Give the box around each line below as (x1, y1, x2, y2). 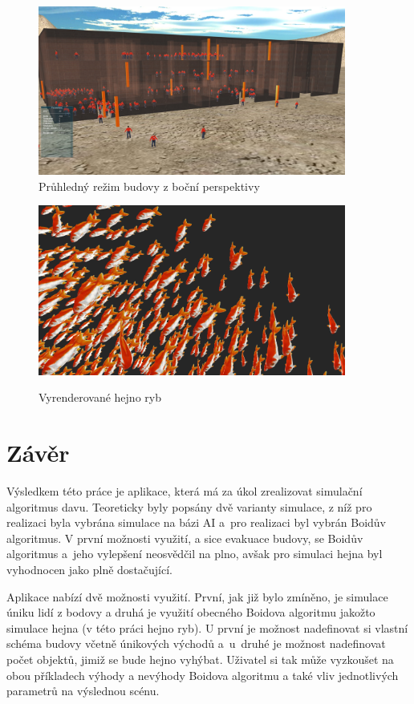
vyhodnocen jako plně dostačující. (6, 561, 173, 577)
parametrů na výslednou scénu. (6, 682, 160, 699)
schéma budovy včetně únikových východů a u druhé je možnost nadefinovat (6, 635, 386, 652)
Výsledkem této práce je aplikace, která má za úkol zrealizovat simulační (6, 483, 363, 500)
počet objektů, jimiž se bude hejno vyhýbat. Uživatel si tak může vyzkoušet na (6, 650, 394, 667)
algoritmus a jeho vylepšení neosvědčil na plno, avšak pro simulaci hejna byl (6, 545, 383, 562)
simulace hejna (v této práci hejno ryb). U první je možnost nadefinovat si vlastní (6, 619, 408, 636)
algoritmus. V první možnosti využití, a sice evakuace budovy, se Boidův (6, 529, 363, 546)
